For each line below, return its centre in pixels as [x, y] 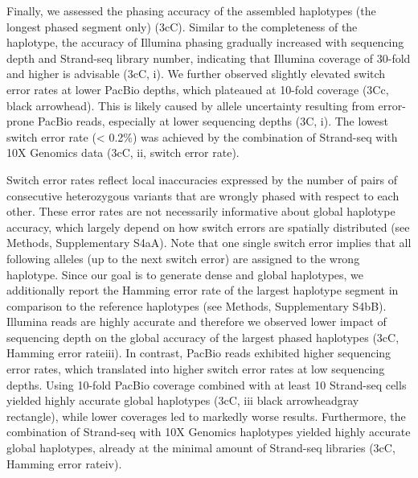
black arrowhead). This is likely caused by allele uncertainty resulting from [191, 105]
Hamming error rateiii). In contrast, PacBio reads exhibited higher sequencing [199, 353]
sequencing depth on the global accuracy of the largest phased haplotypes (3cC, [203, 337]
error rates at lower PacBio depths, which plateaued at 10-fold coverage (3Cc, [198, 89]
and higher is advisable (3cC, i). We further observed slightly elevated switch [196, 74]
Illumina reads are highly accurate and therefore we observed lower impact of [197, 321]
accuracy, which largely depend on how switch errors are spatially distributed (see [208, 227]
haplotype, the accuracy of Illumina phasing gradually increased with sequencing [205, 42]
